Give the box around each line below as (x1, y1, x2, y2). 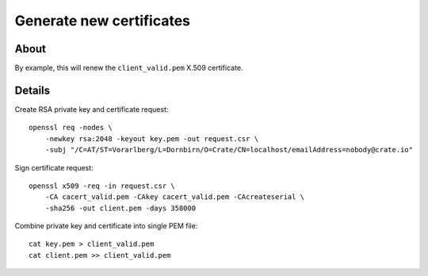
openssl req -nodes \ (29, 123, 113, 132)
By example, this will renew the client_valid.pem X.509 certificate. (14, 63, 243, 73)
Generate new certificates (14, 12, 190, 29)
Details (14, 83, 51, 97)
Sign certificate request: (14, 163, 94, 172)
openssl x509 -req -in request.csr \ (29, 181, 176, 190)
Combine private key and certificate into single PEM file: (14, 221, 198, 231)
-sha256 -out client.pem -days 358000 (44, 203, 197, 213)
